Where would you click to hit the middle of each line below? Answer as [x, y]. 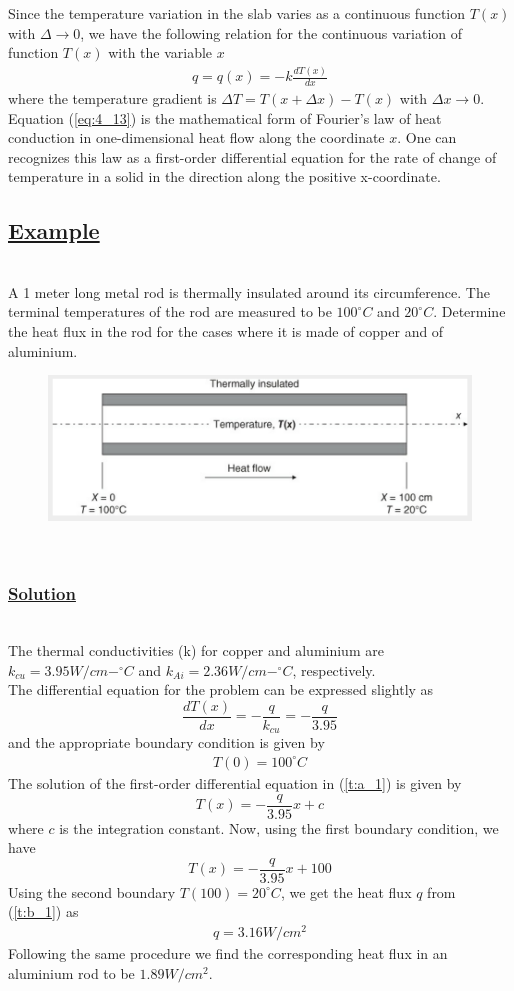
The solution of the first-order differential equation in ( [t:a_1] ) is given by [235, 782]
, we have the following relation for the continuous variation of [271, 32]
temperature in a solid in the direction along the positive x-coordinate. [224, 176]
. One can [427, 137]
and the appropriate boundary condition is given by [166, 742]
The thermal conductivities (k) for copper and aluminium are [196, 650]
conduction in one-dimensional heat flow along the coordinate [196, 137]
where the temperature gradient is [112, 97]
